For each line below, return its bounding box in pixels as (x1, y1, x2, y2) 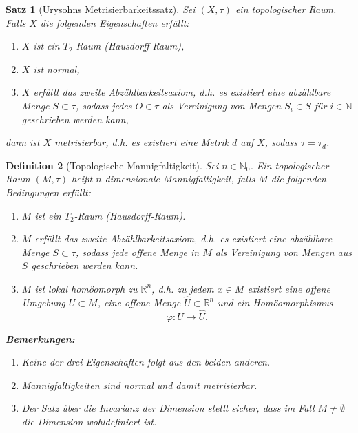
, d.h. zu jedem (151, 281, 214, 295)
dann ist (6, 135, 40, 149)
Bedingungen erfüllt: (6, 184, 91, 199)
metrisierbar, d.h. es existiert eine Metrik (54, 135, 229, 149)
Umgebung (21, 295, 65, 309)
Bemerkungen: (6, 331, 75, 346)
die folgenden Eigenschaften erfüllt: (40, 15, 189, 30)
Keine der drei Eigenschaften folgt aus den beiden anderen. (21, 355, 271, 369)
